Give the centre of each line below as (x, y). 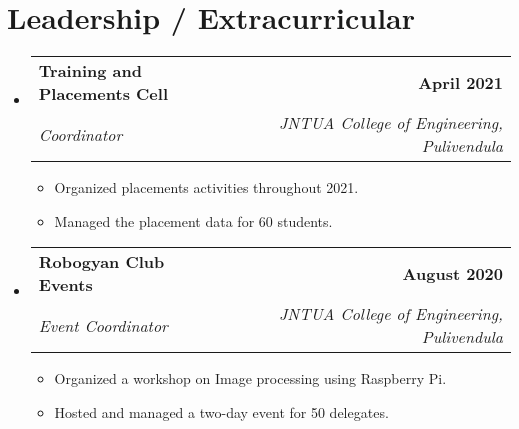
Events (65, 285)
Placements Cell (103, 94)
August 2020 (452, 273)
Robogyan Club (101, 262)
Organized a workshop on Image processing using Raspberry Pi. (250, 378)
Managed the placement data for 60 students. (193, 220)
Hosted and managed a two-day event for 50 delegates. (221, 411)
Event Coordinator (103, 325)
